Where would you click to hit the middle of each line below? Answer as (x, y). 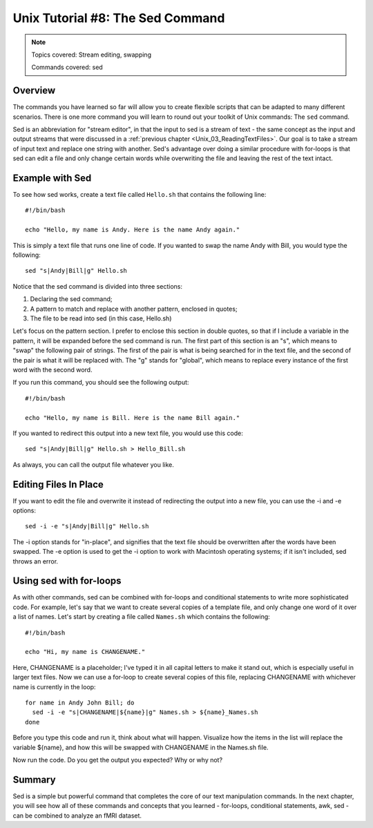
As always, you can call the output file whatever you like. (93, 464)
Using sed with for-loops (67, 581)
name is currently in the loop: (54, 686)
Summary (34, 779)
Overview (34, 91)
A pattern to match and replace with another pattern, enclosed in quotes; (134, 309)
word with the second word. (52, 369)
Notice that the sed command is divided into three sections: (98, 286)
